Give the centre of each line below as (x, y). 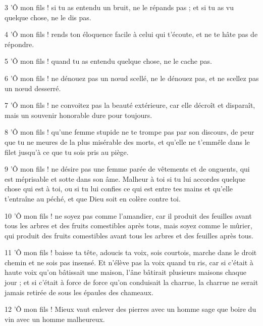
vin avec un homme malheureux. (55, 319)
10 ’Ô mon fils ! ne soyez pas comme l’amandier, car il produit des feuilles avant (128, 215)
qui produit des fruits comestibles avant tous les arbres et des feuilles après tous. (129, 235)
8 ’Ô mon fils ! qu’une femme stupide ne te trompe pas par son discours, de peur (129, 132)
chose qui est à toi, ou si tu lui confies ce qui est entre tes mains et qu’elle (119, 189)
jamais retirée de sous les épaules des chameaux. (79, 292)
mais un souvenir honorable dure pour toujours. (78, 115)
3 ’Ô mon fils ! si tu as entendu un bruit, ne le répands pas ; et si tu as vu (119, 7)
